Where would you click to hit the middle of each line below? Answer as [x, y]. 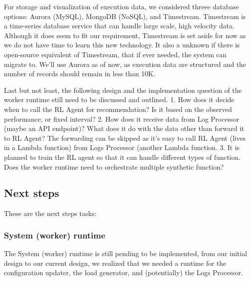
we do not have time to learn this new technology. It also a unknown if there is [122, 45]
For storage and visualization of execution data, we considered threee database [122, 6]
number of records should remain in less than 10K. [80, 74]
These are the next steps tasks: [50, 213]
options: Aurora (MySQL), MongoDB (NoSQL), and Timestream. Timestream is [125, 16]
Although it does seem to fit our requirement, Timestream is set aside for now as [125, 35]
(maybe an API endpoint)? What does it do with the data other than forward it [124, 128]
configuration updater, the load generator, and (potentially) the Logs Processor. [124, 272]
